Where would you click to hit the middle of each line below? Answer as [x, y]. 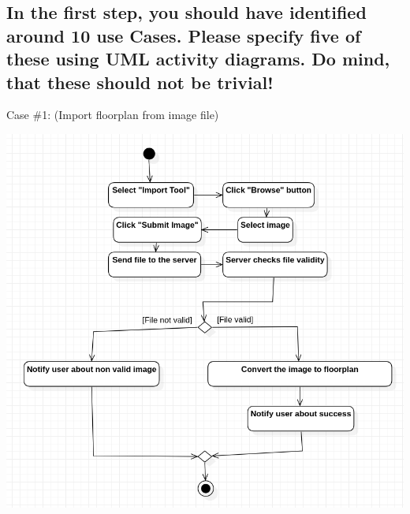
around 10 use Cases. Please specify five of [184, 35]
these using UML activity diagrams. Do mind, [198, 59]
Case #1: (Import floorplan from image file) [113, 115]
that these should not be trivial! [140, 82]
